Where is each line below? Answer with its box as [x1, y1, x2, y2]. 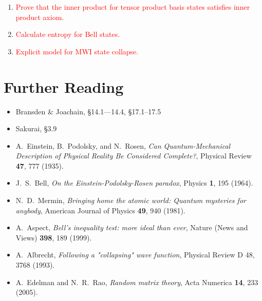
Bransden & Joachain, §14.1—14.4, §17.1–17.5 [15, 106, 161, 116]
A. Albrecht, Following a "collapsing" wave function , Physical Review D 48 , [15, 249, 255, 260]
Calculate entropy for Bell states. [15, 29, 120, 39]
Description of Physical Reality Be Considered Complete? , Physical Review [15, 150, 252, 161]
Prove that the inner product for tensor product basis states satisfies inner [15, 2, 250, 12]
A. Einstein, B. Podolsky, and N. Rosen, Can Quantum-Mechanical [15, 140, 231, 151]
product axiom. [15, 11, 64, 22]
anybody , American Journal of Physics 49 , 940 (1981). [15, 205, 185, 215]
